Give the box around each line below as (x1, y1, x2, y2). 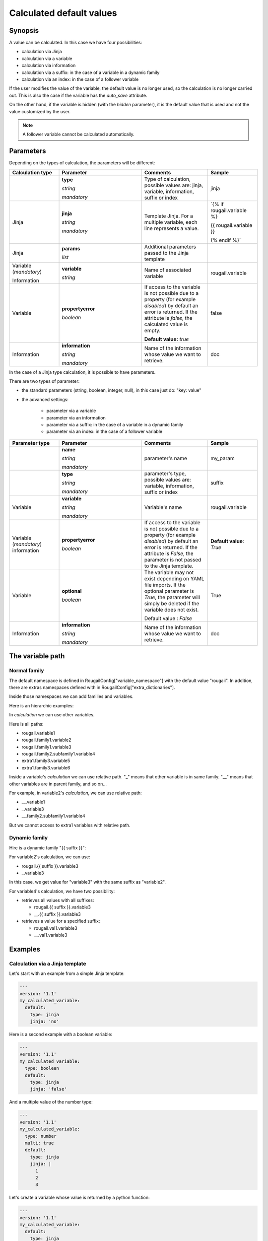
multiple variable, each (144, 218, 198, 225)
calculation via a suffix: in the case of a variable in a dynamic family (21, 69, 160, 75)
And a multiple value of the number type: (9, 1099, 93, 1105)
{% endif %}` (210, 236, 241, 243)
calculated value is (144, 321, 188, 328)
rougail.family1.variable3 (21, 744, 71, 750)
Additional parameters (144, 243, 196, 250)
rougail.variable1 (21, 730, 55, 736)
